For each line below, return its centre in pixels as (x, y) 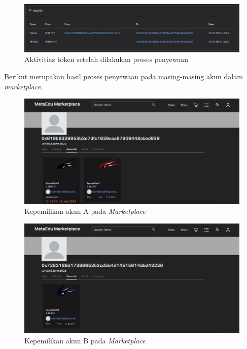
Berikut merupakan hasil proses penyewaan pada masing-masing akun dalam (123, 76)
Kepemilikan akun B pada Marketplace (85, 340)
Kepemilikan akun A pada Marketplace (85, 211)
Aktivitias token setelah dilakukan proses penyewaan (107, 59)
